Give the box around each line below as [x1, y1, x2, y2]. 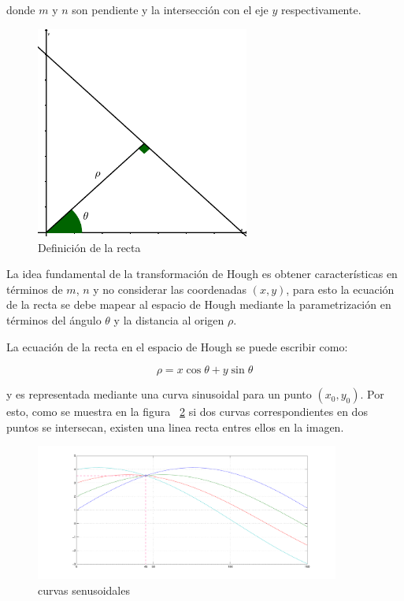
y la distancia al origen [113, 311, 224, 328]
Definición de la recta [38, 239, 141, 255]
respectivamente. [280, 2, 361, 17]
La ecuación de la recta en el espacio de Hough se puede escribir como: [6, 338, 348, 354]
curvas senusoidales [38, 581, 130, 598]
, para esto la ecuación [286, 280, 395, 297]
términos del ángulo [6, 311, 102, 328]
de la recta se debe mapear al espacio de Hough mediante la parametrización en [6, 296, 391, 313]
